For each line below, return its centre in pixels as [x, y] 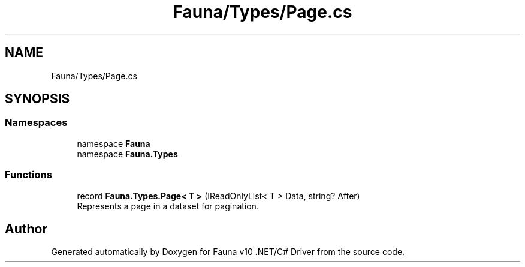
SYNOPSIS [37, 99]
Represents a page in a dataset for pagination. [168, 206]
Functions [28, 175]
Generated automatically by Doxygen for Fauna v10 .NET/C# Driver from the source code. [228, 252]
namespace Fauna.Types [127, 154]
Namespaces [36, 123]
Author [26, 229]
